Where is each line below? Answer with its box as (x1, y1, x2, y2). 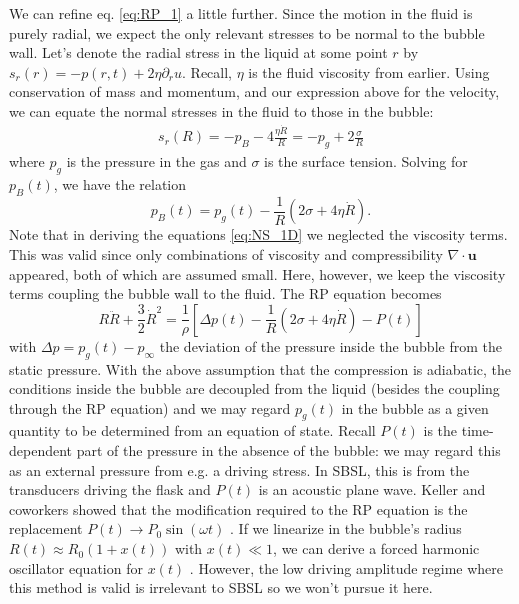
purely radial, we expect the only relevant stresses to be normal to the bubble (9, 22, 485, 43)
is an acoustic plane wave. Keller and (258, 479, 486, 500)
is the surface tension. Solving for (264, 151, 468, 172)
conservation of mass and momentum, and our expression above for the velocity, (9, 81, 500, 102)
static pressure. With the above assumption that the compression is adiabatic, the (9, 358, 511, 379)
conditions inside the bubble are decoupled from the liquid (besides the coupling (9, 378, 500, 399)
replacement (9, 518, 83, 539)
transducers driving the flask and (9, 479, 211, 500)
